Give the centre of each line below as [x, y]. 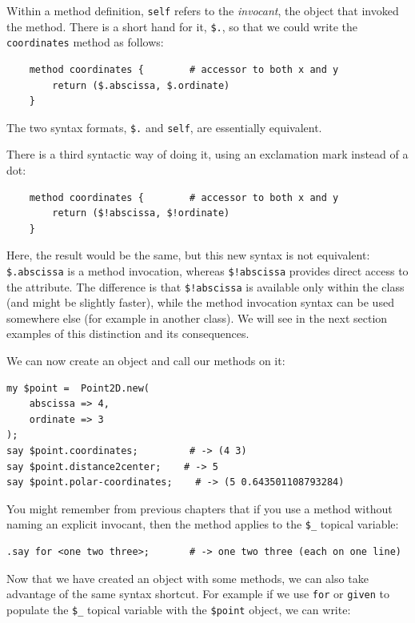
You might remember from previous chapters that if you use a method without [200, 508]
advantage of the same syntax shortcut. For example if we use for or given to [198, 594]
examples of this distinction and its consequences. [128, 334]
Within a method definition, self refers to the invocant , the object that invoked [203, 10]
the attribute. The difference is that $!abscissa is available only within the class [206, 286]
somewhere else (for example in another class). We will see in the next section [197, 318]
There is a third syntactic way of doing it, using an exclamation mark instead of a [207, 154]
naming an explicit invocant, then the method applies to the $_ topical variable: [203, 524]
